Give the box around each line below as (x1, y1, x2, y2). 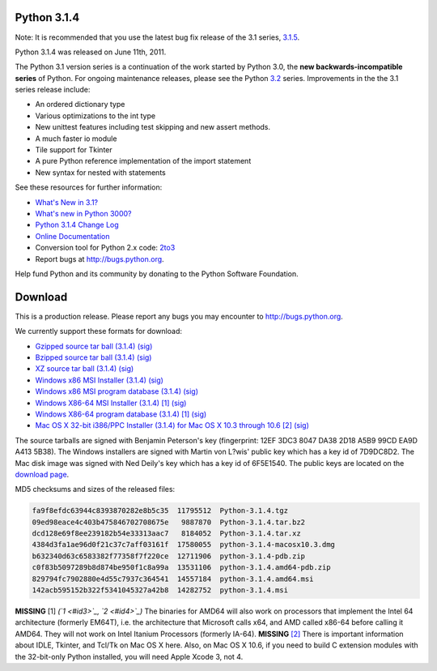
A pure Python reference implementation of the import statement (35, 156, 252, 166)
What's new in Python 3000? (35, 208, 132, 218)
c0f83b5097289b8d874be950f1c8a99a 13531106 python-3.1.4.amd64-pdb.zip (32, 563, 331, 572)
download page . (15, 469, 70, 479)
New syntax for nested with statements (35, 167, 166, 177)
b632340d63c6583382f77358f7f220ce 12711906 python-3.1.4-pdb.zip (32, 551, 306, 561)
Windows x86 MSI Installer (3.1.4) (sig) (35, 375, 163, 385)
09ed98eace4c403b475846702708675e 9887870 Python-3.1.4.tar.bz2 (32, 517, 306, 527)
